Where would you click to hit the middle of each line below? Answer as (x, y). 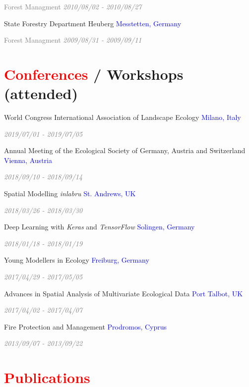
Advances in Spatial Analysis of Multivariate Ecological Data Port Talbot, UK (124, 293)
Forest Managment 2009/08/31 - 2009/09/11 (73, 40)
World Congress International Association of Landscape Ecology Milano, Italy (123, 117)
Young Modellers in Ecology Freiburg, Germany (77, 260)
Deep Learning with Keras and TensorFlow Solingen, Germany (99, 227)
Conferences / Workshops (94, 74)
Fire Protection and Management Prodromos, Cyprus (86, 326)
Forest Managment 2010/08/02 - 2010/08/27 (73, 6)
